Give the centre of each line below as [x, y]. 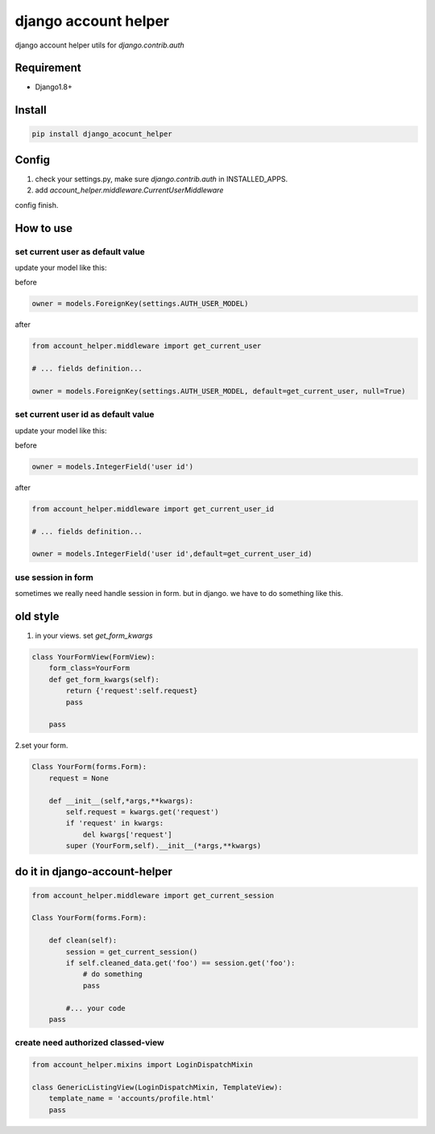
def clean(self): [83, 941]
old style [37, 616]
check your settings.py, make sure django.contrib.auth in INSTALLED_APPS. [162, 179]
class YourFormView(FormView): [94, 657]
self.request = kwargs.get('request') [142, 812]
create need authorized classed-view [89, 1043]
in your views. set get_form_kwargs [94, 635]
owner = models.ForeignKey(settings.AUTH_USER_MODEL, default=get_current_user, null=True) [219, 391]
